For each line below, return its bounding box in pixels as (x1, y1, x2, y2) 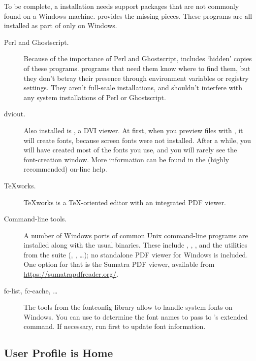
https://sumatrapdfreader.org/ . (24, 269, 119, 279)
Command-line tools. (4, 214, 67, 224)
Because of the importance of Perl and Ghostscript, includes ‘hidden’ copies (24, 53, 252, 64)
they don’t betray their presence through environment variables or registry (24, 72, 249, 83)
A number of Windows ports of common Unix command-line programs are (24, 230, 248, 240)
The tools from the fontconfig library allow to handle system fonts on (24, 302, 232, 312)
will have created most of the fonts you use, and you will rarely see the (24, 144, 237, 155)
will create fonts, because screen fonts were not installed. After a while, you (24, 135, 251, 145)
